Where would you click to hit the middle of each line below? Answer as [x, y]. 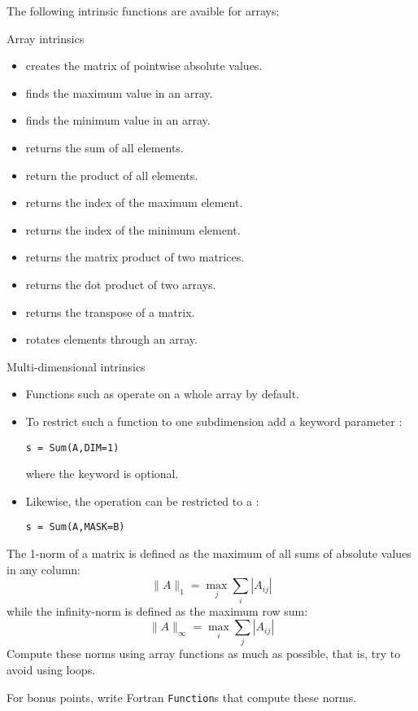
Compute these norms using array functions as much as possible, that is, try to [204, 654]
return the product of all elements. [112, 175]
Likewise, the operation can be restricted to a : [142, 500]
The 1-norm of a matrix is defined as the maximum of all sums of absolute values [209, 553]
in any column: [44, 569]
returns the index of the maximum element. [134, 202]
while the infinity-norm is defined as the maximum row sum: [157, 610]
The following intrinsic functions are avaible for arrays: [143, 11]
